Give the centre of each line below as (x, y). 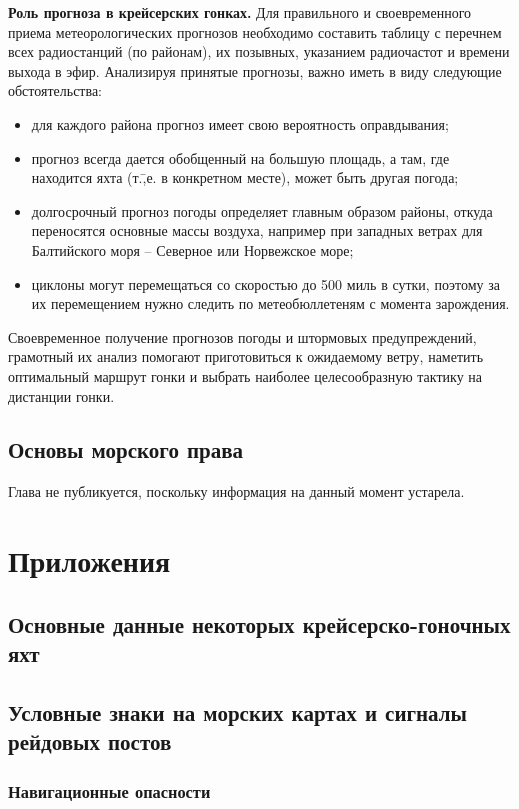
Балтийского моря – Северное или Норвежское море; (192, 249)
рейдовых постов (90, 741)
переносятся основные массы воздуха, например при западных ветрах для (257, 230)
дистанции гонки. (61, 395)
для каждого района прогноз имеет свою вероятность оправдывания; (240, 123)
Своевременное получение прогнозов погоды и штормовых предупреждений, (242, 336)
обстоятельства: (55, 90)
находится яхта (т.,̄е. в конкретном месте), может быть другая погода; (245, 177)
